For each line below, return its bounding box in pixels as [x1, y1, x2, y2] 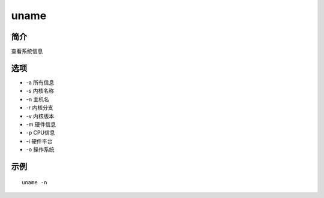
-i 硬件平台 [26, 138, 53, 145]
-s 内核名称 [26, 87, 54, 95]
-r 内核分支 [26, 104, 53, 111]
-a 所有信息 [26, 78, 55, 86]
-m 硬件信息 [26, 120, 56, 128]
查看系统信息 [11, 48, 43, 55]
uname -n [22, 179, 47, 185]
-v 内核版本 [26, 112, 55, 120]
